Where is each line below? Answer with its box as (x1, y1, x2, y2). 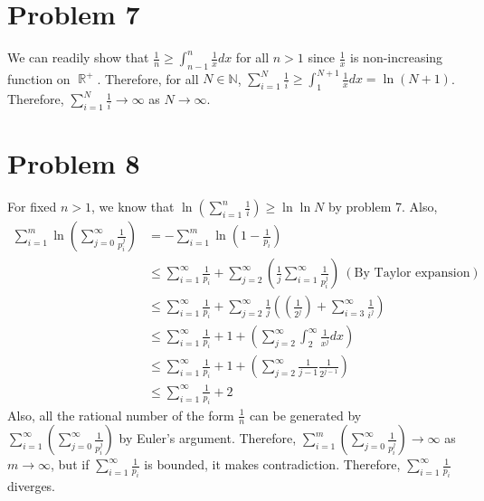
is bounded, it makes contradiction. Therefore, (144, 455, 401, 474)
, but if (51, 455, 90, 474)
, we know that (91, 197, 175, 216)
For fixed (7, 197, 57, 216)
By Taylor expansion (354, 267, 470, 280)
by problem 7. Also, (328, 197, 438, 216)
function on (7, 69, 71, 88)
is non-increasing (350, 48, 443, 67)
